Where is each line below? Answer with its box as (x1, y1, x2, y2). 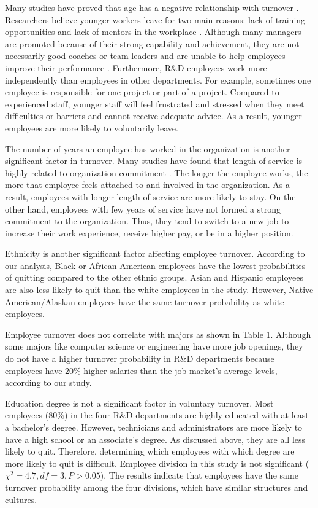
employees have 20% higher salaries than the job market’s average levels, (5, 364, 278, 377)
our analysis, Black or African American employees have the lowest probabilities (5, 259, 306, 272)
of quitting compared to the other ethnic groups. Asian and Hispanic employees (5, 271, 303, 284)
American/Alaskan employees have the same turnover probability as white (5, 295, 284, 308)
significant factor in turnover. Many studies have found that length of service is (5, 154, 303, 167)
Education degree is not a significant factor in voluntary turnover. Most (5, 396, 274, 409)
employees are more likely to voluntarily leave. (5, 121, 178, 134)
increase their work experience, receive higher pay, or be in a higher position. (5, 226, 293, 239)
